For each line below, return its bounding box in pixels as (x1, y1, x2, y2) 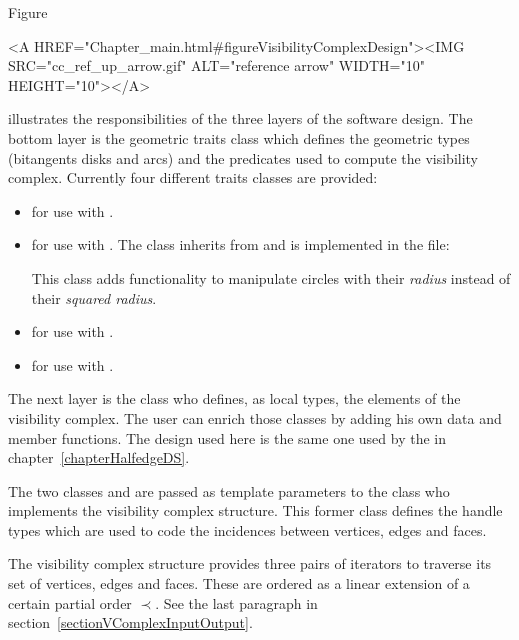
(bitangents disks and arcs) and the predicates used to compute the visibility (8, 147, 479, 168)
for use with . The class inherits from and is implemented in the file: (31, 234, 450, 255)
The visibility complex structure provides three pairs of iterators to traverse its (8, 553, 492, 574)
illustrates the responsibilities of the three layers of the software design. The (8, 108, 473, 129)
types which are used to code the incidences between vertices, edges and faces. (8, 519, 487, 540)
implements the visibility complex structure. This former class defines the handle (8, 500, 503, 521)
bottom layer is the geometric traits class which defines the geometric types (8, 127, 470, 148)
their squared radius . (31, 287, 157, 308)
